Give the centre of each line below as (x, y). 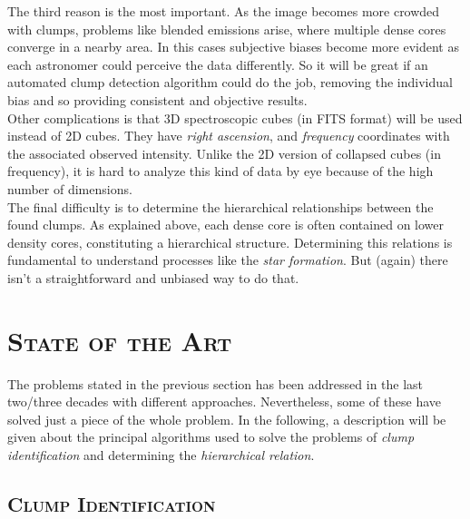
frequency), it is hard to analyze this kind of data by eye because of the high (220, 171)
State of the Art (120, 340)
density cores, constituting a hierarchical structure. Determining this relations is (230, 242)
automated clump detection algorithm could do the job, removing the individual (230, 82)
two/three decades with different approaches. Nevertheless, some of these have (225, 401)
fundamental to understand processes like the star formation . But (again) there (228, 260)
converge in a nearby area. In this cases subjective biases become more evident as (233, 47)
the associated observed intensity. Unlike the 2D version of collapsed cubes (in (224, 153)
